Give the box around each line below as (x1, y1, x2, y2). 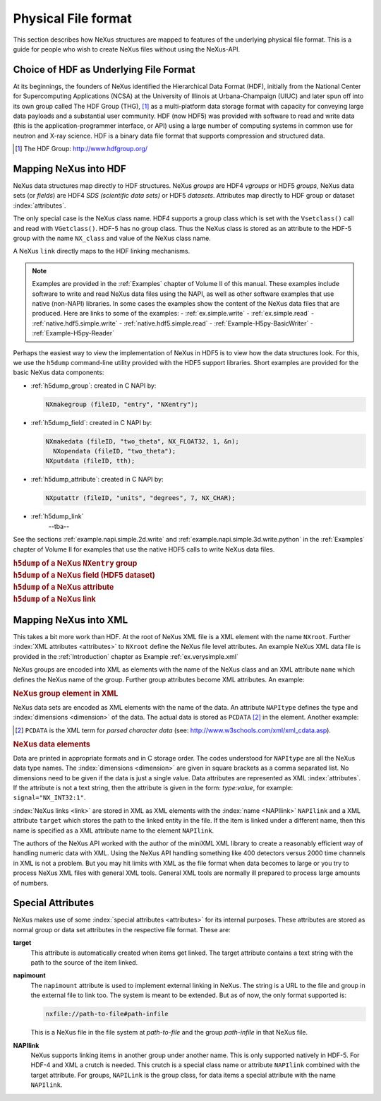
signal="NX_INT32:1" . (13, 793, 86, 802)
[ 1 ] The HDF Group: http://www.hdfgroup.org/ (15, 145, 148, 153)
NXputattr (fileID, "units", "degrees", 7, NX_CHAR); (45, 494, 236, 502)
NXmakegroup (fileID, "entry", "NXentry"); (45, 400, 199, 408)
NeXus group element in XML (13, 689, 119, 698)
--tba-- (48, 522, 70, 530)
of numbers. (13, 879, 49, 887)
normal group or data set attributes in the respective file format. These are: (13, 925, 231, 934)
